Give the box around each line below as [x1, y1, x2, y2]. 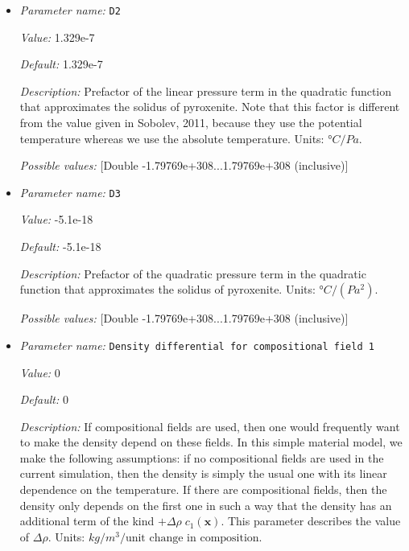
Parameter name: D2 [19, 2, 121, 18]
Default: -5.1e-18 [19, 238, 101, 255]
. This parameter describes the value [221, 512, 401, 529]
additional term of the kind [19, 512, 155, 529]
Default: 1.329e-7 [19, 56, 103, 72]
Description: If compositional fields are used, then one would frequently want [19, 417, 400, 434]
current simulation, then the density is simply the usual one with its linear [19, 465, 387, 482]
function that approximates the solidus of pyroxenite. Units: [19, 281, 316, 298]
